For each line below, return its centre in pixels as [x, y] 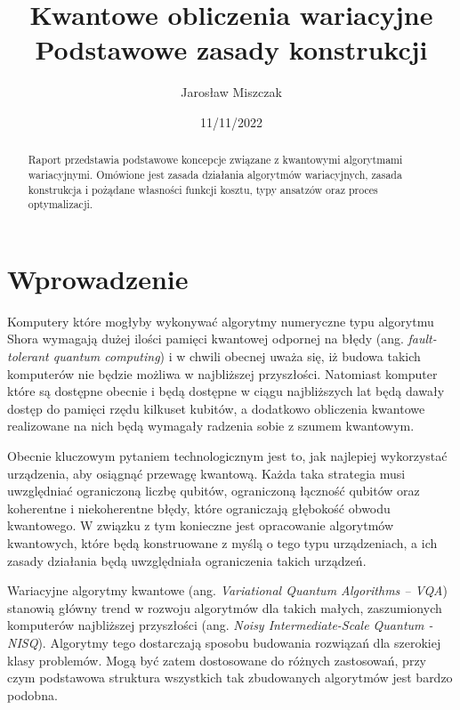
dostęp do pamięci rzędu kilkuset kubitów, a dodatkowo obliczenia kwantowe [216, 408]
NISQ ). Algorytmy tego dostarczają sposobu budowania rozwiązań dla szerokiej [224, 642]
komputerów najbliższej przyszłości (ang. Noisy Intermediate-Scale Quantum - [220, 625]
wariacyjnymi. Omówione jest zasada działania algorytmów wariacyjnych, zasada [215, 174]
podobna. [32, 694]
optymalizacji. [61, 204]
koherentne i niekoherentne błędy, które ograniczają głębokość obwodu [199, 508]
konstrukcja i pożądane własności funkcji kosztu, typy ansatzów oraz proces [203, 189]
